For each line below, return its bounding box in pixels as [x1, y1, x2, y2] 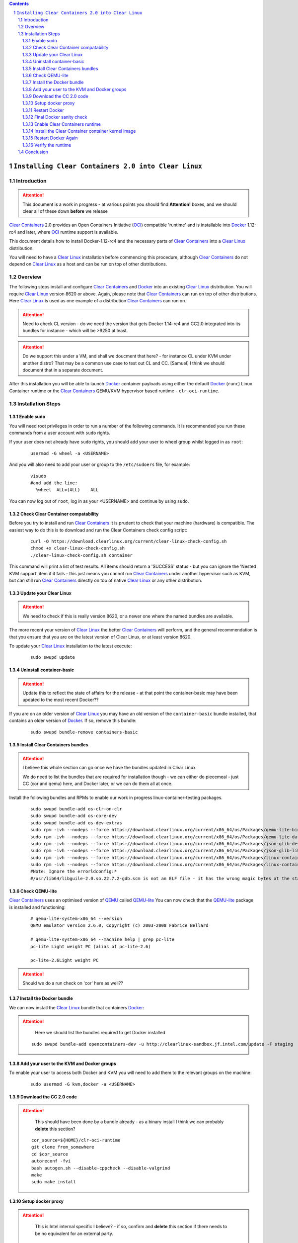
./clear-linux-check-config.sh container [30, 552, 133, 558]
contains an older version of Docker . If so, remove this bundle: [9, 717, 137, 723]
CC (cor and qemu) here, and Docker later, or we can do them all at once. [22, 781, 173, 787]
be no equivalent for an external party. [35, 1231, 114, 1237]
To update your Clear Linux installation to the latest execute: [9, 643, 132, 649]
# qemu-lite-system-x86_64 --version [30, 916, 123, 922]
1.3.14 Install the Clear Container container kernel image [22, 128, 136, 134]
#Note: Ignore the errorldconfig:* [30, 869, 117, 875]
